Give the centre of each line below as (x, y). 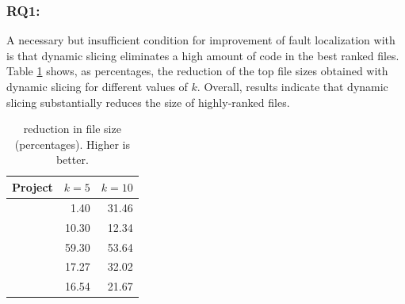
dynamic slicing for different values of (97, 86)
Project (32, 186)
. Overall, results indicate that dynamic (292, 86)
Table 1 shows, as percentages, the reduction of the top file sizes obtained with (197, 71)
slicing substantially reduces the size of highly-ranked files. (148, 102)
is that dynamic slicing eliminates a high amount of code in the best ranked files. (203, 55)
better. (72, 160)
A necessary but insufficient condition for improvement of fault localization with (201, 40)
